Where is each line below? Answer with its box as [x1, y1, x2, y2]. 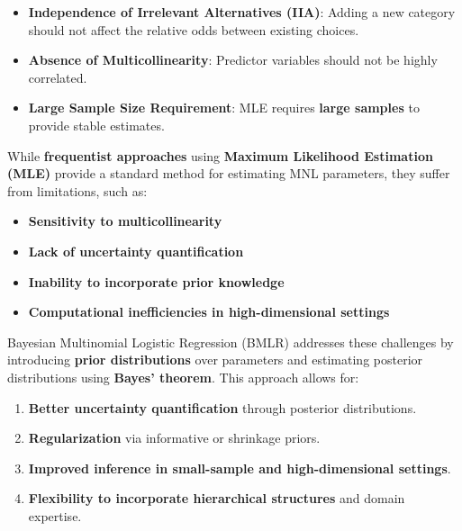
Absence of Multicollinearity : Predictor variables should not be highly [28, 50, 438, 69]
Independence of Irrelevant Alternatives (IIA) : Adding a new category [28, 3, 456, 21]
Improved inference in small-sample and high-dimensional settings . [28, 458, 451, 477]
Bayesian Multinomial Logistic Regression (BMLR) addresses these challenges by [7, 332, 454, 351]
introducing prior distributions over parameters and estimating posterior [7, 350, 423, 369]
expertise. [28, 506, 82, 525]
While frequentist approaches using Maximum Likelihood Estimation [7, 146, 433, 165]
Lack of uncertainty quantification [28, 241, 244, 260]
